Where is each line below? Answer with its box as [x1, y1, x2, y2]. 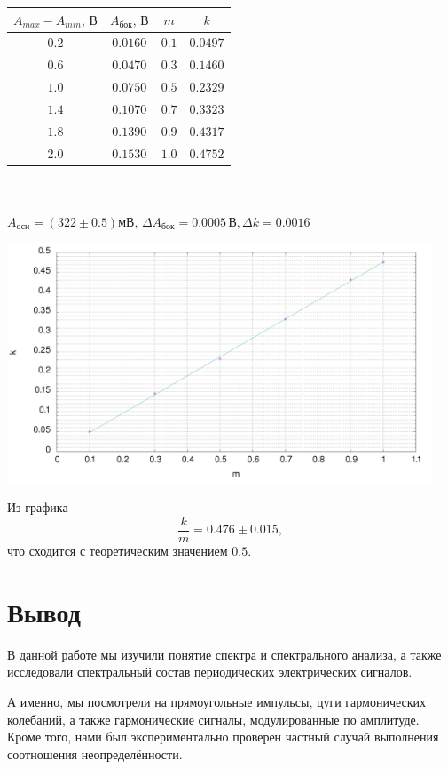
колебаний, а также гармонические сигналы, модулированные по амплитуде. [7, 709, 420, 728]
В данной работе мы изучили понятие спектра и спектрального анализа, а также [7, 645, 442, 663]
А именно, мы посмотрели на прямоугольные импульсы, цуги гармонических [7, 692, 427, 710]
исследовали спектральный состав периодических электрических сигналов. [7, 662, 413, 681]
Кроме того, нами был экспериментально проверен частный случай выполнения [7, 727, 439, 746]
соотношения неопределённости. [7, 744, 183, 763]
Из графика [7, 498, 68, 517]
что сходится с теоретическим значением [7, 541, 228, 559]
